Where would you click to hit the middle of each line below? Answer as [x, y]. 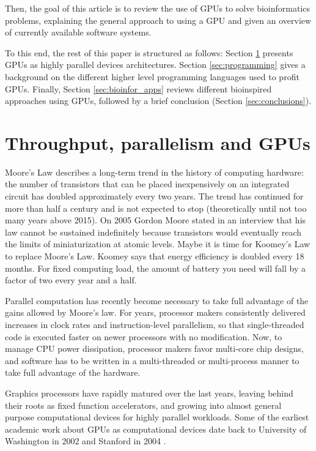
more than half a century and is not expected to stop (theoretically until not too [156, 208]
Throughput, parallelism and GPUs [158, 142]
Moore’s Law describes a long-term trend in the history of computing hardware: [154, 172]
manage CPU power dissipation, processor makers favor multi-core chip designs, [154, 348]
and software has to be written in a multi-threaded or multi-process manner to [152, 360]
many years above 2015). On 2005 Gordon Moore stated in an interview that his [156, 220]
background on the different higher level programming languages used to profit [152, 76]
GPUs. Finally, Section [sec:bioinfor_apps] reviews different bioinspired [138, 88]
